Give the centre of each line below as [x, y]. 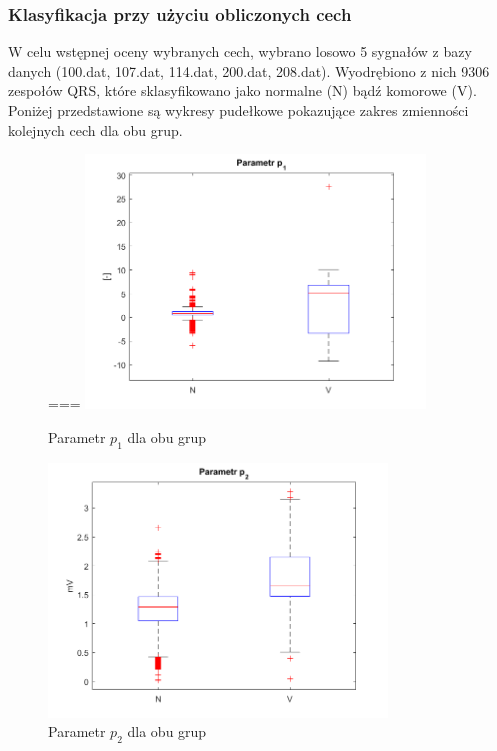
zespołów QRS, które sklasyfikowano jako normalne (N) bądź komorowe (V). [242, 90]
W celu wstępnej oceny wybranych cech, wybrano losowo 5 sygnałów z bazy [240, 51]
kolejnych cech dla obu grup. [95, 129]
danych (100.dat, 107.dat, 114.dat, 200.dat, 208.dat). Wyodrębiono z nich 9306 [249, 70]
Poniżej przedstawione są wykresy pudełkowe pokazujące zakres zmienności [238, 110]
